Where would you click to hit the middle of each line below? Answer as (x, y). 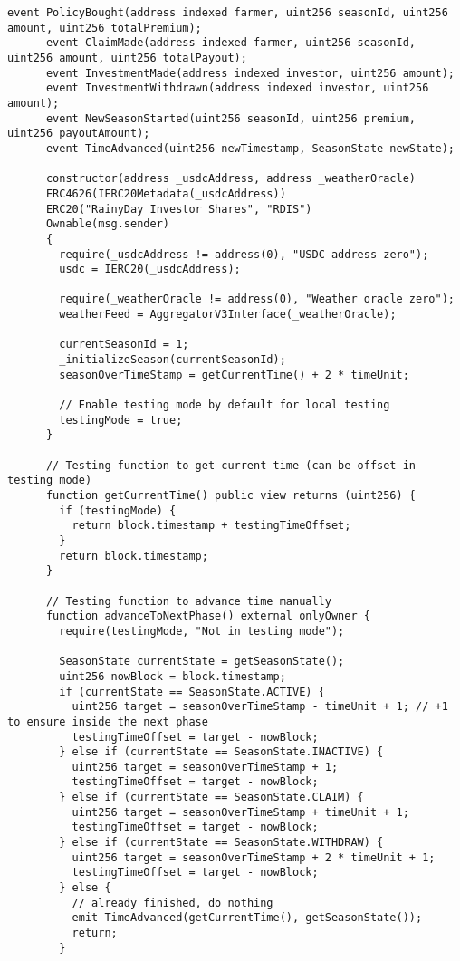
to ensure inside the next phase (108, 721)
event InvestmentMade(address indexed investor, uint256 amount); (250, 73)
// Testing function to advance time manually (188, 601)
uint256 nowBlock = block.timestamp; (172, 676)
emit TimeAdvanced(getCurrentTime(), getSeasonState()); (247, 918)
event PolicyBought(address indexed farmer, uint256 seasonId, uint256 (228, 13)
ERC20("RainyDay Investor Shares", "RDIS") (179, 209)
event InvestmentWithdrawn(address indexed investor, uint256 (237, 88)
